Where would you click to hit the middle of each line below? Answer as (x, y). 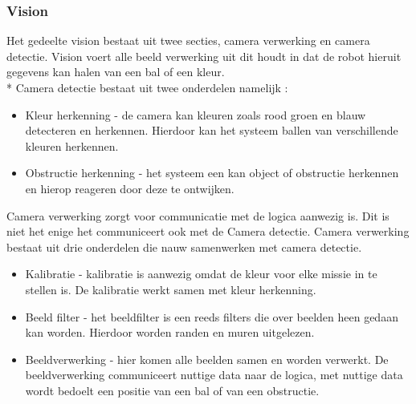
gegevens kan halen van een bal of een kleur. (116, 72)
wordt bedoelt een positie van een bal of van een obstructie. (172, 390)
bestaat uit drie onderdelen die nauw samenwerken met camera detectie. (184, 246)
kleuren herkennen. (72, 145)
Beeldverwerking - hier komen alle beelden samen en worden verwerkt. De (207, 359)
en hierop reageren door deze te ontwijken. (130, 188)
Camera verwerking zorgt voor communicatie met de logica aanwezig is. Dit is (198, 215)
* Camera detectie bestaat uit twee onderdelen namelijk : (147, 87)
